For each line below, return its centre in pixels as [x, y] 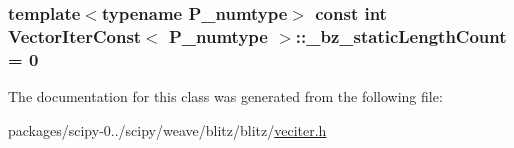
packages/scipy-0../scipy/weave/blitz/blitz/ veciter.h [167, 129]
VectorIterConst [75, 35]
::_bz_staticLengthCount [401, 35]
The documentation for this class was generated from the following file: [225, 96]
